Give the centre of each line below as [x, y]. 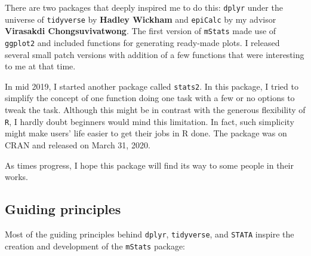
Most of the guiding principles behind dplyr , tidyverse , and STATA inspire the [150, 234]
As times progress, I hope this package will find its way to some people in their [149, 165]
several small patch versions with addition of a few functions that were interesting [155, 54]
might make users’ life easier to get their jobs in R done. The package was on [146, 133]
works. [17, 177]
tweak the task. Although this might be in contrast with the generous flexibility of [155, 110]
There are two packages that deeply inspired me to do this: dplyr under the [144, 7]
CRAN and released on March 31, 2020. [78, 144]
